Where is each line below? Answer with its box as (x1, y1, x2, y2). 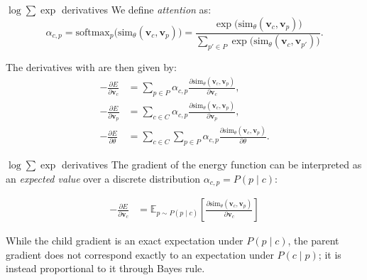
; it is (318, 247, 341, 262)
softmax (75, 28, 110, 38)
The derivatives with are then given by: (6, 60, 177, 75)
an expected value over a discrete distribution (6, 171, 201, 185)
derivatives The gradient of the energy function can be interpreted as (61, 157, 362, 172)
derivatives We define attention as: (61, 2, 212, 16)
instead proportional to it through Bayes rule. (6, 261, 205, 276)
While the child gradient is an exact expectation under (6, 233, 243, 248)
